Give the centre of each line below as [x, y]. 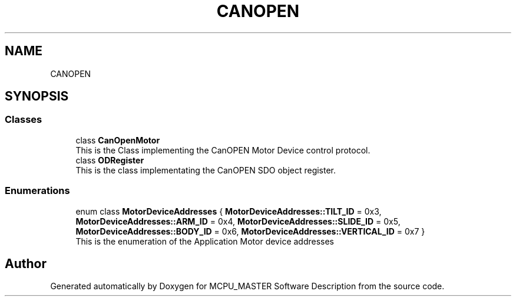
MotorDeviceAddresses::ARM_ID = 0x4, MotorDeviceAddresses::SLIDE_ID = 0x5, [238, 221]
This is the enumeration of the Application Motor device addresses [205, 241]
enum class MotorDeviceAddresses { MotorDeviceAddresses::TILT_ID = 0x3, [229, 211]
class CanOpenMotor [118, 140]
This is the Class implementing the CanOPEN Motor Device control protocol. [223, 150]
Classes [24, 120]
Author [26, 263]
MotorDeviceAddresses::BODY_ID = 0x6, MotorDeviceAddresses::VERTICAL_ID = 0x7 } [250, 231]
